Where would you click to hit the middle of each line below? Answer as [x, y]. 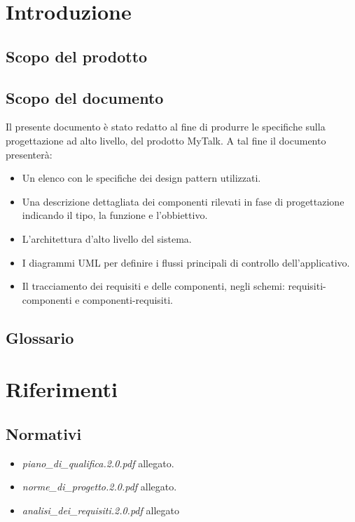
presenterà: [29, 154]
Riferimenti [62, 389]
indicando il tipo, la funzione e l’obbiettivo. [115, 215]
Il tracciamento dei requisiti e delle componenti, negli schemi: [153, 286]
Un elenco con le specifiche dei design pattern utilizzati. [141, 178]
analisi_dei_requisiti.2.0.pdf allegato [100, 510]
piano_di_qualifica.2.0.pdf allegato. [98, 463]
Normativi [44, 433]
